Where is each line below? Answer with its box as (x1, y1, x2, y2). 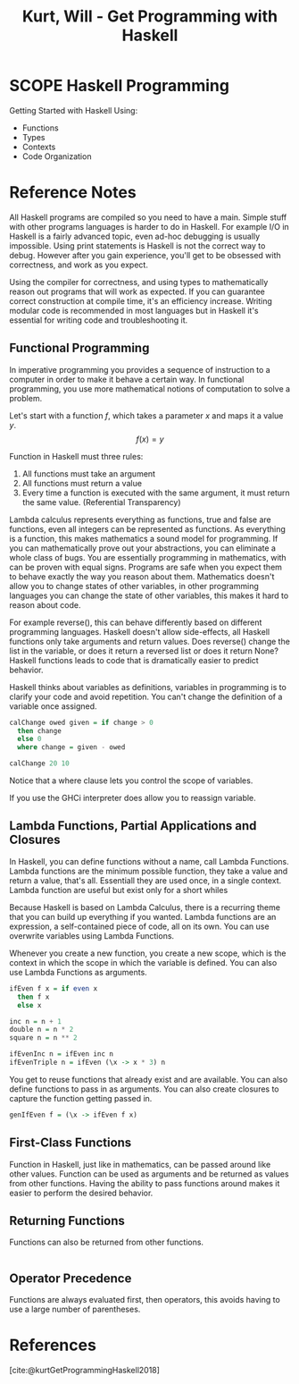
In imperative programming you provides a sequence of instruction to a (9, 364, 270, 375)
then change (17, 726, 62, 735)
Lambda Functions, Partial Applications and (9, 818, 257, 833)
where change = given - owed (17, 743, 126, 752)
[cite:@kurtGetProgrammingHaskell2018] (9, 1365, 161, 1376)
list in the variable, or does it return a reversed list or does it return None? (9, 646, 279, 656)
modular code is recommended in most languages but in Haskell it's (9, 305, 259, 316)
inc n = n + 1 (9, 1017, 62, 1025)
